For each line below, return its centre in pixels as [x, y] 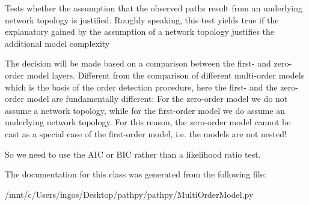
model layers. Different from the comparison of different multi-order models [166, 75]
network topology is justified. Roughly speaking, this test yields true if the [142, 19]
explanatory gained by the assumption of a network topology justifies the [140, 31]
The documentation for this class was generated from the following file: [136, 174]
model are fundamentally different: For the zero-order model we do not [157, 99]
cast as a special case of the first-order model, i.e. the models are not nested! [146, 133]
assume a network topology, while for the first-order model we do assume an [145, 110]
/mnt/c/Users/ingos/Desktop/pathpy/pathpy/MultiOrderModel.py [129, 194]
